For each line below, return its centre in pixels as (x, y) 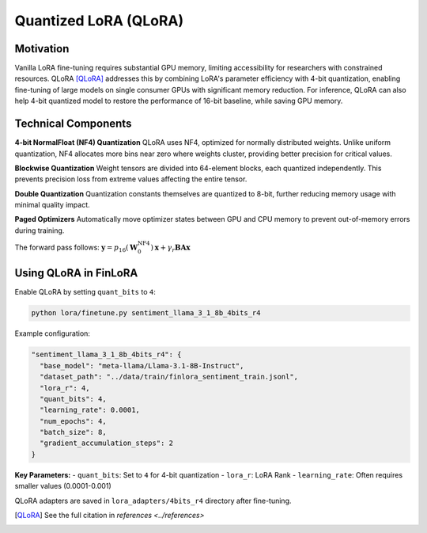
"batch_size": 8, (73, 432)
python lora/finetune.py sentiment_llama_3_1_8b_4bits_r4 (146, 313)
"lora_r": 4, (65, 388)
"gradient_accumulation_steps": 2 (107, 443)
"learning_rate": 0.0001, (90, 410)
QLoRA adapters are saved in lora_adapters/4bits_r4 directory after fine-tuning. (153, 501)
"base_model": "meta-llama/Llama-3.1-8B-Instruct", (142, 365)
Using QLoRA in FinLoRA (76, 273)
